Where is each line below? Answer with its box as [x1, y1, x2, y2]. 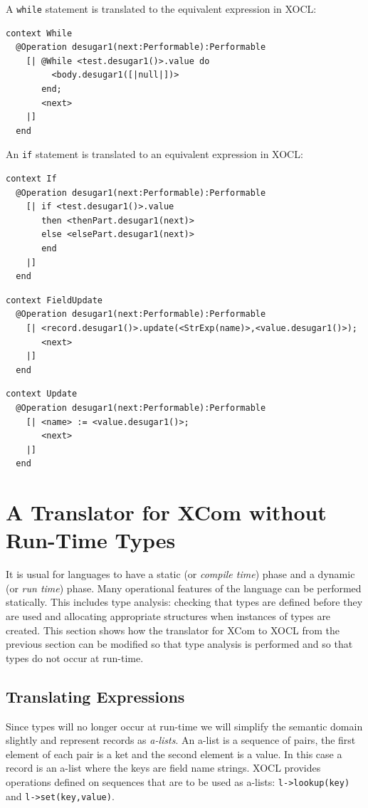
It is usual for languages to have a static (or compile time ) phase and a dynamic [6, 567, 355, 582]
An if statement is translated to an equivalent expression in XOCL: [6, 147, 303, 162]
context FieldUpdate [6, 295, 103, 305]
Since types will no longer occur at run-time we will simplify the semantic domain [6, 718, 363, 733]
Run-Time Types [6, 525, 176, 555]
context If [6, 174, 57, 184]
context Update [6, 389, 78, 399]
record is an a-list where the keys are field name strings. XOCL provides [6, 760, 321, 775]
